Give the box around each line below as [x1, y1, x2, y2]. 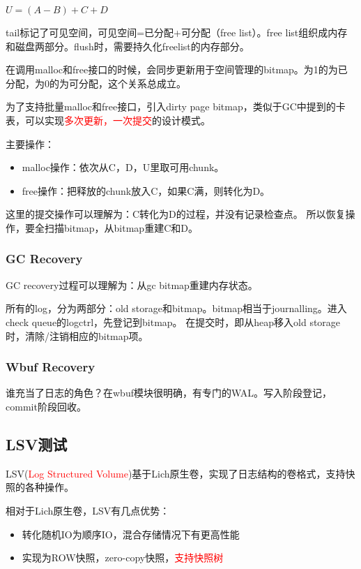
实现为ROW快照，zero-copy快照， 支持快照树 [22, 550, 224, 565]
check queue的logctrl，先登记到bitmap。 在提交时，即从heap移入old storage [6, 314, 341, 329]
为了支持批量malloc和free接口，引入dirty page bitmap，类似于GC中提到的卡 [6, 99, 346, 114]
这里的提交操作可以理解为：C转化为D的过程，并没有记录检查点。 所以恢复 [6, 207, 346, 221]
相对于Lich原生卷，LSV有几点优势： [6, 503, 170, 517]
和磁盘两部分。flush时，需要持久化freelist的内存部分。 [6, 38, 249, 53]
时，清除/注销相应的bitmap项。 [6, 328, 148, 343]
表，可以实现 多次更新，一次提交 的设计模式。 [6, 112, 210, 127]
